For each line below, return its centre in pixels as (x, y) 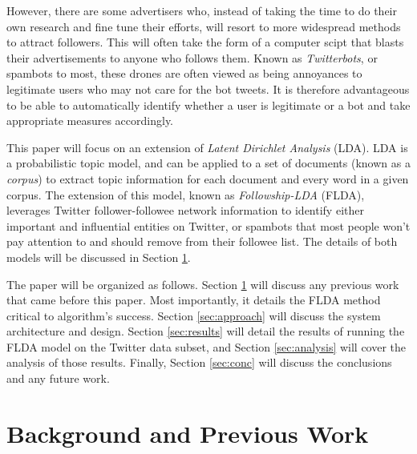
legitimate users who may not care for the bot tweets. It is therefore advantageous (208, 88)
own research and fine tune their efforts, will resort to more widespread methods (204, 26)
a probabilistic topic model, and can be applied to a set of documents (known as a (208, 163)
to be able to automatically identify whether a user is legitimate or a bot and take (208, 104)
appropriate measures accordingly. (90, 121)
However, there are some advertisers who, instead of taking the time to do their (202, 10)
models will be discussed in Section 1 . (99, 257)
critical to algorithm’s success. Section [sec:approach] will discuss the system (194, 315)
